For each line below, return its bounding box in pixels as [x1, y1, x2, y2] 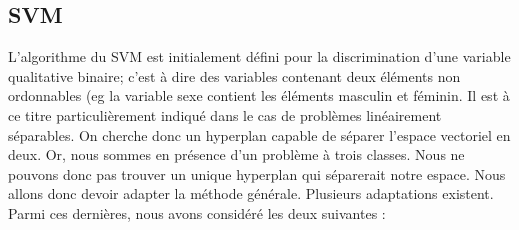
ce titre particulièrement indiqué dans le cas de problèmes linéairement [8, 104, 442, 125]
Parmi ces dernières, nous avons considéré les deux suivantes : [8, 202, 386, 223]
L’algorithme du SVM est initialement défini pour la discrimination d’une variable [8, 46, 511, 67]
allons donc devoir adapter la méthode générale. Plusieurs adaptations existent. [8, 183, 494, 204]
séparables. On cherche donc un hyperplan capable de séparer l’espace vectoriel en [8, 124, 511, 145]
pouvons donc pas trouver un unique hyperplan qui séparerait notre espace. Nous [8, 163, 506, 184]
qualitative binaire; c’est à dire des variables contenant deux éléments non [8, 65, 461, 86]
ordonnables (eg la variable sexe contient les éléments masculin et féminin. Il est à [8, 85, 510, 106]
